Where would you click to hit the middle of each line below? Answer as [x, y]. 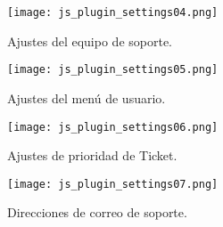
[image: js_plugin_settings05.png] [113, 70]
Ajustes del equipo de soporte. [90, 41]
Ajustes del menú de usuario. [87, 97]
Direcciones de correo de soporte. [97, 212]
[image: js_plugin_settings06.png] [113, 127]
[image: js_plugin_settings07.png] [113, 184]
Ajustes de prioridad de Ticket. [92, 155]
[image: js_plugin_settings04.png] [113, 12]
